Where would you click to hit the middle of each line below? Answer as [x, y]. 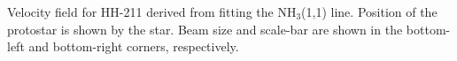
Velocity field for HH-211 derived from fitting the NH [152, 11]
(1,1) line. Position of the [369, 11]
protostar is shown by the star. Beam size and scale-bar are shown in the [205, 29]
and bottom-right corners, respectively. [134, 46]
